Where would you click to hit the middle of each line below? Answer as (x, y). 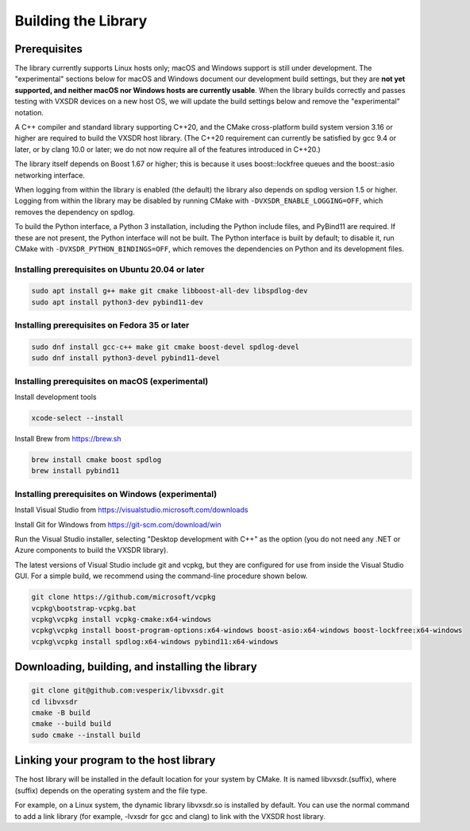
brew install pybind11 (75, 471)
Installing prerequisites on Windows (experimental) (116, 494)
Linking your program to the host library (115, 761)
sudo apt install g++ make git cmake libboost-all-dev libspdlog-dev (170, 291)
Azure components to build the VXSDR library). (91, 550)
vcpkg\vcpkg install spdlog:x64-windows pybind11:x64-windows (155, 641)
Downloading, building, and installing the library (136, 667)
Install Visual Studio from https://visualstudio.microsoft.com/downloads (131, 510)
